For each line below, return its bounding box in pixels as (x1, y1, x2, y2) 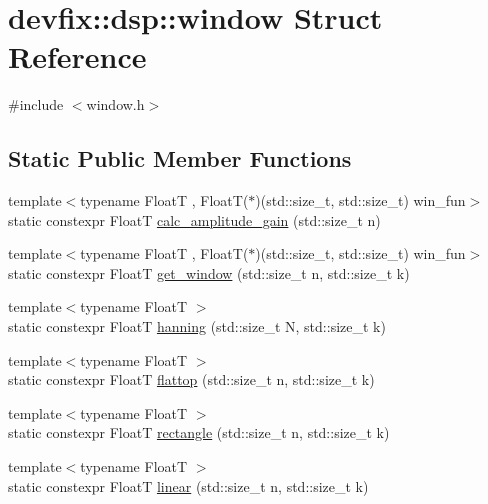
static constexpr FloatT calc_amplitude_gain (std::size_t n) (8, 209, 381, 230)
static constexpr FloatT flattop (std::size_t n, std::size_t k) (8, 369, 375, 390)
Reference (8, 36, 147, 77)
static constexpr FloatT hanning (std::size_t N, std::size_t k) (8, 316, 386, 337)
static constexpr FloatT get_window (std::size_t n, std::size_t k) (8, 262, 410, 283)
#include (8, 94, 64, 115)
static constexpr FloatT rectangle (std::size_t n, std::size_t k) (8, 422, 390, 443)
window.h (86, 94, 145, 115)
